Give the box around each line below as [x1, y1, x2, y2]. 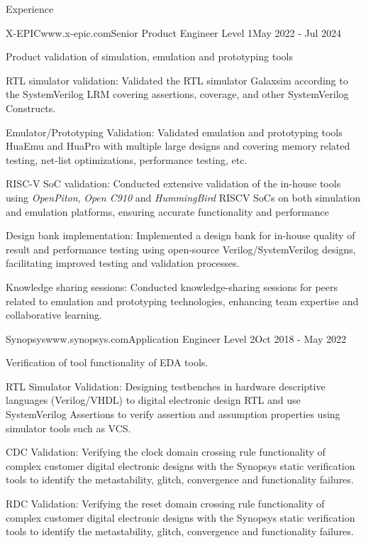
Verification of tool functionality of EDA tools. [6, 355, 209, 370]
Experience [6, 1, 54, 16]
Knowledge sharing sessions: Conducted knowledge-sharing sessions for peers [6, 279, 338, 294]
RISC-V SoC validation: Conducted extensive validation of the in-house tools [6, 176, 341, 191]
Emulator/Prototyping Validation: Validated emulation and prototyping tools [6, 124, 343, 139]
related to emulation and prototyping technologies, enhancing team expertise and [6, 293, 359, 308]
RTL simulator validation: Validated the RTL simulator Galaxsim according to [6, 72, 348, 87]
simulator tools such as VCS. [6, 420, 131, 435]
